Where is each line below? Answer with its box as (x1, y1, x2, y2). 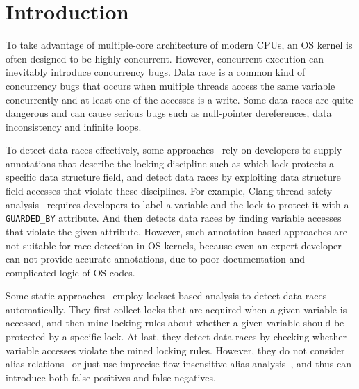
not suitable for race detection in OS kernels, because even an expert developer (6, 238, 342, 252)
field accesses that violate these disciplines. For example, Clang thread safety (6, 183, 333, 198)
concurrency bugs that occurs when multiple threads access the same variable (6, 78, 335, 92)
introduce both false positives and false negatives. (6, 370, 216, 384)
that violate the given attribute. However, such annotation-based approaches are (6, 224, 347, 238)
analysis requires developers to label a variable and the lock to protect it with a (6, 197, 349, 211)
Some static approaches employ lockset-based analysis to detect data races (6, 288, 327, 303)
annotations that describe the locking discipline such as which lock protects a (6, 156, 335, 170)
